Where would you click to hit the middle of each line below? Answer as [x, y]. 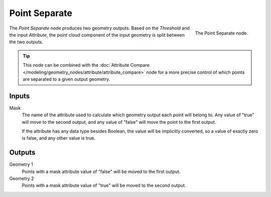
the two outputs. [26, 42]
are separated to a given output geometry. [66, 79]
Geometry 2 [22, 178]
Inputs [20, 96]
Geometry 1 [21, 164]
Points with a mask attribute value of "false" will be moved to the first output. [101, 171]
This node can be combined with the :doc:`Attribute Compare [86, 65]
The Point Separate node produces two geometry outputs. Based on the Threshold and [100, 28]
